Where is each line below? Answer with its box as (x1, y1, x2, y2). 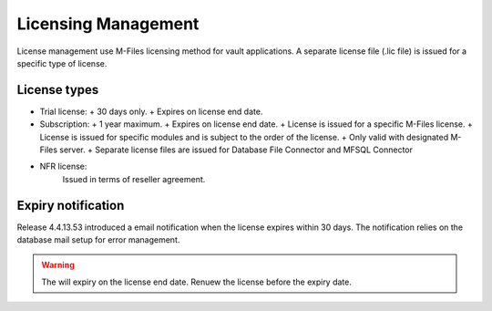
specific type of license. (16, 57, 108, 68)
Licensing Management (16, 14, 200, 34)
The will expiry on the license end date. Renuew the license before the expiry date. (41, 276, 353, 287)
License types (16, 82, 99, 98)
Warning (41, 260, 75, 271)
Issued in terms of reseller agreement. (62, 173, 206, 184)
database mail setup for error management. (16, 234, 180, 245)
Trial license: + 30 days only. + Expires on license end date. (39, 106, 263, 117)
